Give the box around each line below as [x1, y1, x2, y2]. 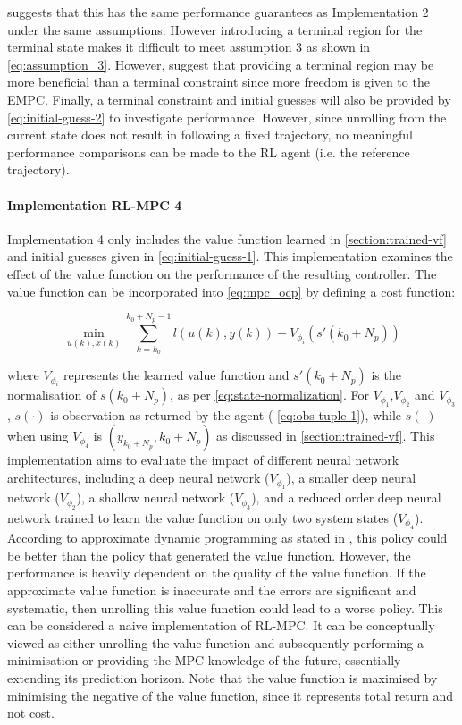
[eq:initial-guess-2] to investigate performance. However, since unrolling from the [7, 107, 447, 126]
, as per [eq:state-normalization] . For [170, 385, 370, 404]
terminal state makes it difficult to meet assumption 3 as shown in [7, 38, 371, 56]
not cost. [7, 704, 55, 722]
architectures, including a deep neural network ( [7, 468, 270, 487]
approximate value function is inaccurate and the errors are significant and [7, 581, 416, 600]
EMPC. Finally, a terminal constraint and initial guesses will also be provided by [7, 89, 451, 108]
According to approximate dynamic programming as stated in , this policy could [7, 528, 448, 547]
